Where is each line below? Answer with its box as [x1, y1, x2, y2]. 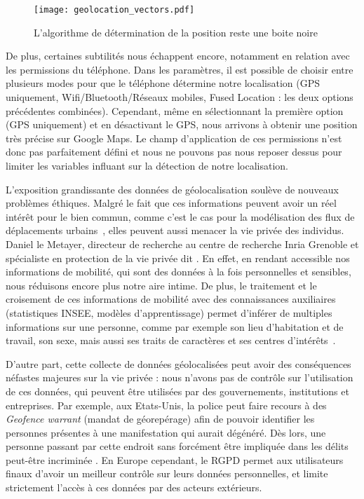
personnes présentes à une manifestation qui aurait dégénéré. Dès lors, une [6, 425, 326, 439]
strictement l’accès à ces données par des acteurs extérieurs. [6, 480, 262, 495]
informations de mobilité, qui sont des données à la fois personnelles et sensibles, [6, 264, 351, 279]
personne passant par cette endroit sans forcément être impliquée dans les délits [6, 439, 349, 453]
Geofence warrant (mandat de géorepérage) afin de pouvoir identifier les [6, 411, 315, 426]
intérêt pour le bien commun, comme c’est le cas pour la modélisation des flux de [6, 209, 355, 224]
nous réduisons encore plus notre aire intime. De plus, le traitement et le [6, 278, 317, 292]
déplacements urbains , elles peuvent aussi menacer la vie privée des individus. [6, 223, 344, 238]
